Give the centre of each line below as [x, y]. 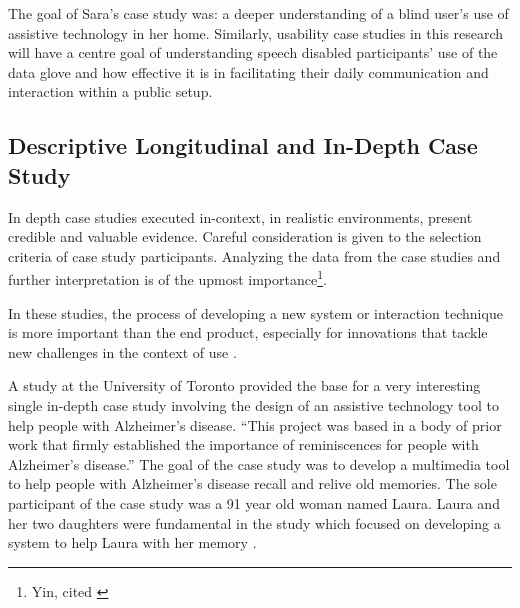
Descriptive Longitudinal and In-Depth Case [243, 145]
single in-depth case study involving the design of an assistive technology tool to [253, 404]
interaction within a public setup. [110, 91]
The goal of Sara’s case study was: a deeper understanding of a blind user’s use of [258, 13]
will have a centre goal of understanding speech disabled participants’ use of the [253, 52]
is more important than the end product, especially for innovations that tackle [248, 332]
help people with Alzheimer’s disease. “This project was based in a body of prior [255, 424]
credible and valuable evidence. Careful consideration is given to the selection [245, 236]
